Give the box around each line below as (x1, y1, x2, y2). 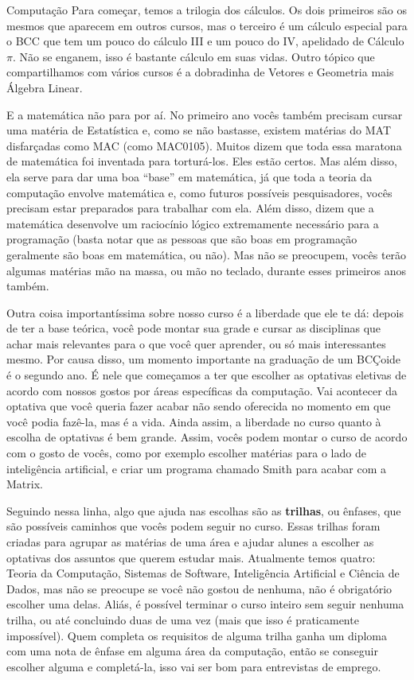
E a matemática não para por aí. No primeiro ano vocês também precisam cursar (6, 106, 403, 122)
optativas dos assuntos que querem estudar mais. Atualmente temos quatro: (6, 549, 376, 565)
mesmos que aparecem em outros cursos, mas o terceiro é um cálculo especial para (6, 17, 408, 33)
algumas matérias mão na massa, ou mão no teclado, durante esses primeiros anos (6, 262, 407, 278)
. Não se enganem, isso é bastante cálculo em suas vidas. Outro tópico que (12, 48, 375, 64)
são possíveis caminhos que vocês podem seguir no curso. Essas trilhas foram (6, 518, 381, 534)
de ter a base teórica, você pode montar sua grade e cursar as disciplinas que (6, 320, 381, 336)
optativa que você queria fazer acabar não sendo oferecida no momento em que (6, 398, 391, 414)
